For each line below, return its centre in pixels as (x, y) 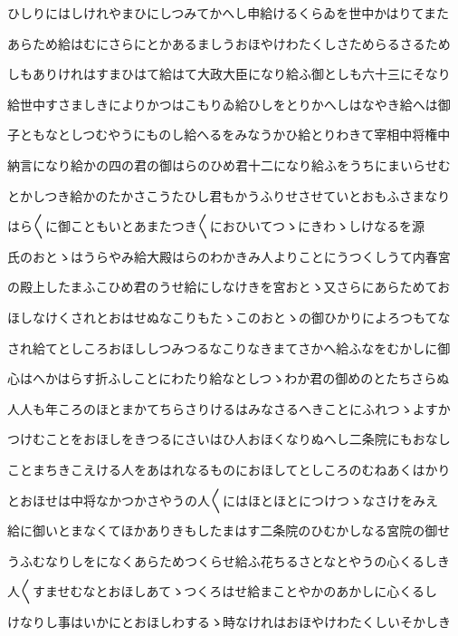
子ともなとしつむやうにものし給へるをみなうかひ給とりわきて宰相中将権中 (229, 135)
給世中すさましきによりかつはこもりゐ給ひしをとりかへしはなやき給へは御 (229, 104)
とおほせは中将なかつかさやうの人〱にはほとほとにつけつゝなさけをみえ (223, 500)
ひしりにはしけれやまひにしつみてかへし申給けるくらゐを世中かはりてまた (228, 13)
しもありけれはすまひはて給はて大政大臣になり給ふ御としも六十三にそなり (229, 74)
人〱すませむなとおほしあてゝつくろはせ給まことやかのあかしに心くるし (223, 591)
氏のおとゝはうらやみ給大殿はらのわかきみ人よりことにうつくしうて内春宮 (229, 256)
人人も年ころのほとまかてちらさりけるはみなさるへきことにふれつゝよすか (229, 408)
